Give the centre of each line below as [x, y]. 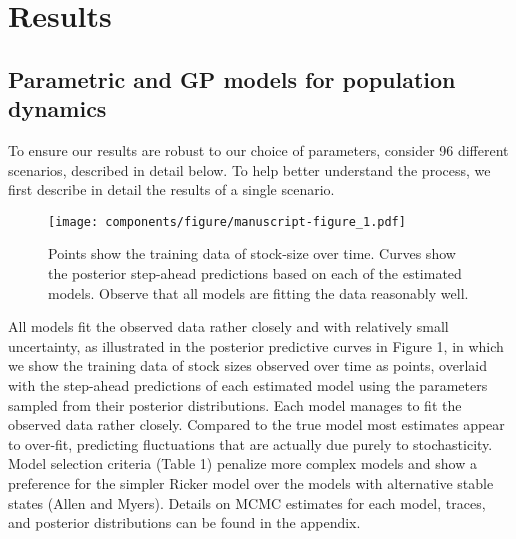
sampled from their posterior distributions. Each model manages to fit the [235, 404]
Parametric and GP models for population [232, 78]
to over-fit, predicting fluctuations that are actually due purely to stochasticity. [250, 443]
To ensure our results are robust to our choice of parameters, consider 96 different [258, 149]
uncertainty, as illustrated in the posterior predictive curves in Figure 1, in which [256, 345]
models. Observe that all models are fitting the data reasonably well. [258, 292]
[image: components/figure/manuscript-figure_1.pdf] [227, 221]
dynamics [57, 108]
